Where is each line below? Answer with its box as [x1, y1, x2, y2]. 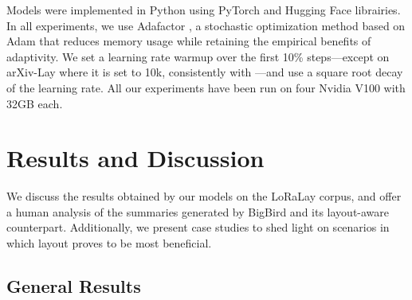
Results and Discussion [6, 142, 265, 174]
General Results [6, 274, 141, 298]
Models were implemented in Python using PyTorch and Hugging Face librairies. [6, 2, 401, 18]
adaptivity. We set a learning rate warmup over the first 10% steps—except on [6, 48, 390, 64]
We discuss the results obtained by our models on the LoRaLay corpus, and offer [6, 188, 402, 205]
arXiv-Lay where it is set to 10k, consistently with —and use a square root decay [6, 64, 403, 80]
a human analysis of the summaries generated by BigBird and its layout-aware [6, 203, 390, 220]
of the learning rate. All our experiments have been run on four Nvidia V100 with [6, 79, 406, 95]
